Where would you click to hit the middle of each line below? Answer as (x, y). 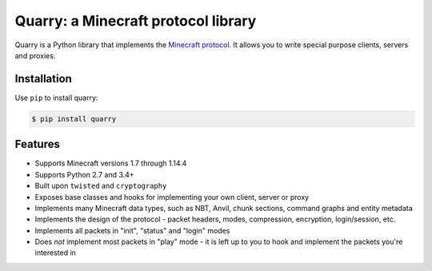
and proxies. (35, 55)
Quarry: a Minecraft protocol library (136, 21)
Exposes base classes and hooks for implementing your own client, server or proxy (172, 197)
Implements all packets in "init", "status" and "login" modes (132, 230)
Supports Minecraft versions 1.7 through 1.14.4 (111, 163)
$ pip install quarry (74, 119)
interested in (55, 253)
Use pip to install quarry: (56, 98)
